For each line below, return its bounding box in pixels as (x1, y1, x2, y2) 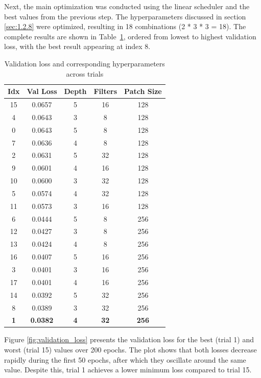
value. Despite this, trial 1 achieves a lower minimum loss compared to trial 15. (4, 364, 252, 375)
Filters (93, 86, 117, 97)
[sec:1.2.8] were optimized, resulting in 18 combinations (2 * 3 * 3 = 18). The (4, 21, 246, 32)
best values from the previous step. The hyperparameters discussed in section (4, 11, 246, 21)
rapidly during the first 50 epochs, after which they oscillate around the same (4, 354, 246, 365)
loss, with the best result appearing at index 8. (4, 41, 151, 52)
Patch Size (124, 86, 162, 97)
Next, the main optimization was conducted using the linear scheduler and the (4, 1, 250, 11)
